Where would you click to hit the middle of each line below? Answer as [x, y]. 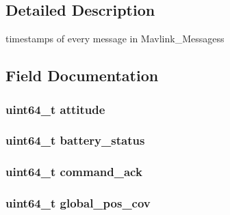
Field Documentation [82, 75]
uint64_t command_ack [74, 172]
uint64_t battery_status [75, 140]
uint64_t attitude [55, 109]
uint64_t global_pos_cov [78, 203]
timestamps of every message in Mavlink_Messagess [115, 39]
